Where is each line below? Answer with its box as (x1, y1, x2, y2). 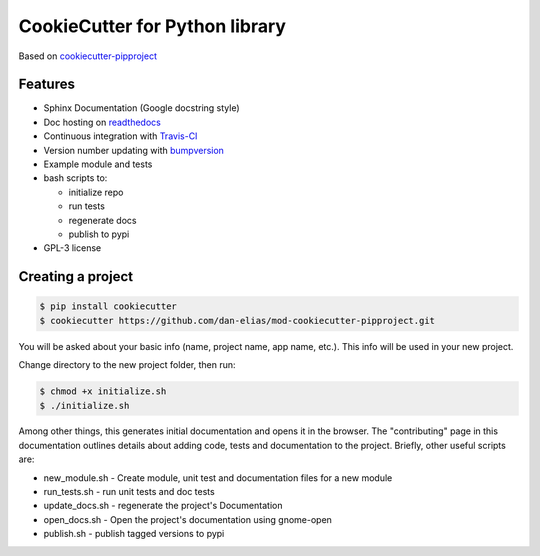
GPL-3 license (43, 242, 102, 254)
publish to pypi (68, 228, 130, 240)
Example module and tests (43, 158, 153, 170)
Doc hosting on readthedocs (43, 116, 162, 128)
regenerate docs (68, 214, 137, 226)
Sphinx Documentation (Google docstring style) (43, 102, 240, 114)
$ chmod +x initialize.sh (39, 386, 167, 397)
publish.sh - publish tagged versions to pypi (43, 528, 225, 540)
